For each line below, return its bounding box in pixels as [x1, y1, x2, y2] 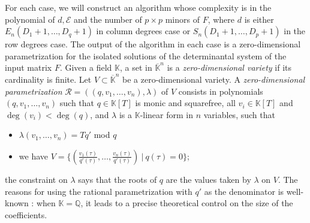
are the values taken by [165, 173, 251, 185]
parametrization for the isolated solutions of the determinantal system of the [5, 49, 287, 62]
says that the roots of [78, 173, 157, 185]
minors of [165, 13, 200, 25]
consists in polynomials [178, 85, 263, 97]
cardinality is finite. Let [5, 73, 92, 85]
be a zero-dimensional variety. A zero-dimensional [122, 73, 305, 85]
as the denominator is [204, 185, 284, 197]
